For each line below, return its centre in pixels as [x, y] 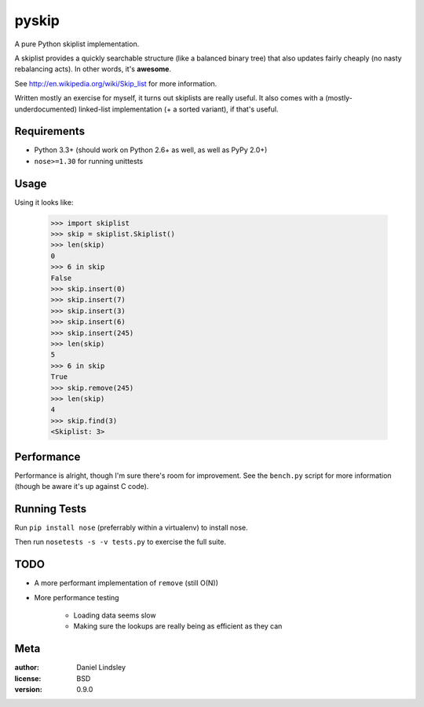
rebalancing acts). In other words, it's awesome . [93, 69]
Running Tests [50, 509]
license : [28, 678]
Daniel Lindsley [101, 668]
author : [27, 668]
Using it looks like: [44, 202]
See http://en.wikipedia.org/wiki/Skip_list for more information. [116, 83]
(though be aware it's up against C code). [82, 486]
